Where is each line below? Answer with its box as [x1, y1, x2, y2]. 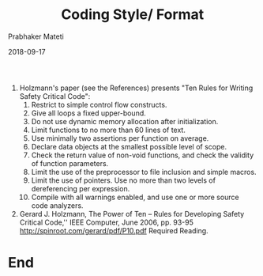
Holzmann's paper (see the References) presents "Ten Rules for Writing [19, 83, 254, 93]
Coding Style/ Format [61, 6, 205, 24]
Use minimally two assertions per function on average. [31, 133, 209, 143]
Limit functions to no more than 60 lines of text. [31, 125, 186, 134]
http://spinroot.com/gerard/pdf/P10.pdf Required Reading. [19, 225, 209, 235]
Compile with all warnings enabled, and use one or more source [31, 192, 239, 202]
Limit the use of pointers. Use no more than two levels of [31, 176, 216, 185]
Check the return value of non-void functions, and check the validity [31, 150, 254, 160]
